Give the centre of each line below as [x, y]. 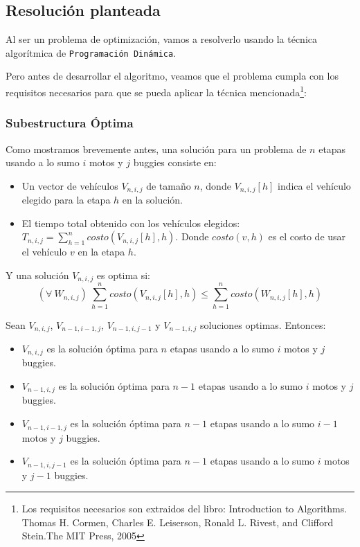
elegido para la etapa [66, 200]
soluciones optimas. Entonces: [263, 324]
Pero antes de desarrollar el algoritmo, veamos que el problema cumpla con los [172, 76]
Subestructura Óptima [70, 123]
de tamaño [169, 185]
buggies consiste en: [175, 162]
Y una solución [37, 275]
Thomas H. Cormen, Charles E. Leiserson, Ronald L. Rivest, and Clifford [178, 522]
